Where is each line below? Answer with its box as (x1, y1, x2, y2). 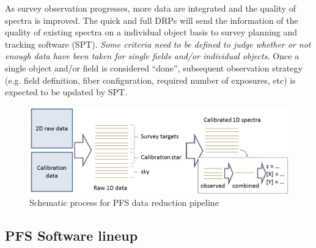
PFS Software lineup (5, 225, 138, 244)
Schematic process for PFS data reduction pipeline (29, 195, 219, 208)
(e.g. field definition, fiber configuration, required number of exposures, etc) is (5, 73, 296, 86)
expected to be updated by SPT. (5, 86, 128, 98)
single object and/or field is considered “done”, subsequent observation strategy (5, 61, 303, 74)
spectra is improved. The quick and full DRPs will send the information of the (5, 13, 298, 26)
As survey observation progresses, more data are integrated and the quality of (5, 2, 296, 14)
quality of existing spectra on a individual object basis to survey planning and (5, 26, 298, 38)
